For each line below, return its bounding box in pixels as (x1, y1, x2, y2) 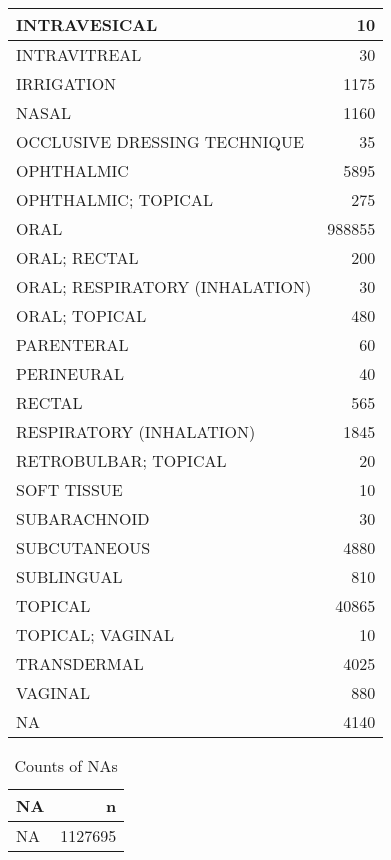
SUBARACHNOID (16, 507, 150, 530)
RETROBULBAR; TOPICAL (16, 449, 227, 472)
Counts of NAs (14, 754, 118, 777)
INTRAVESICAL (16, 13, 158, 36)
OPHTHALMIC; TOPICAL (16, 188, 213, 211)
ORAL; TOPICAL (16, 304, 147, 327)
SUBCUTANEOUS (16, 536, 151, 559)
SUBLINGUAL (16, 565, 123, 588)
